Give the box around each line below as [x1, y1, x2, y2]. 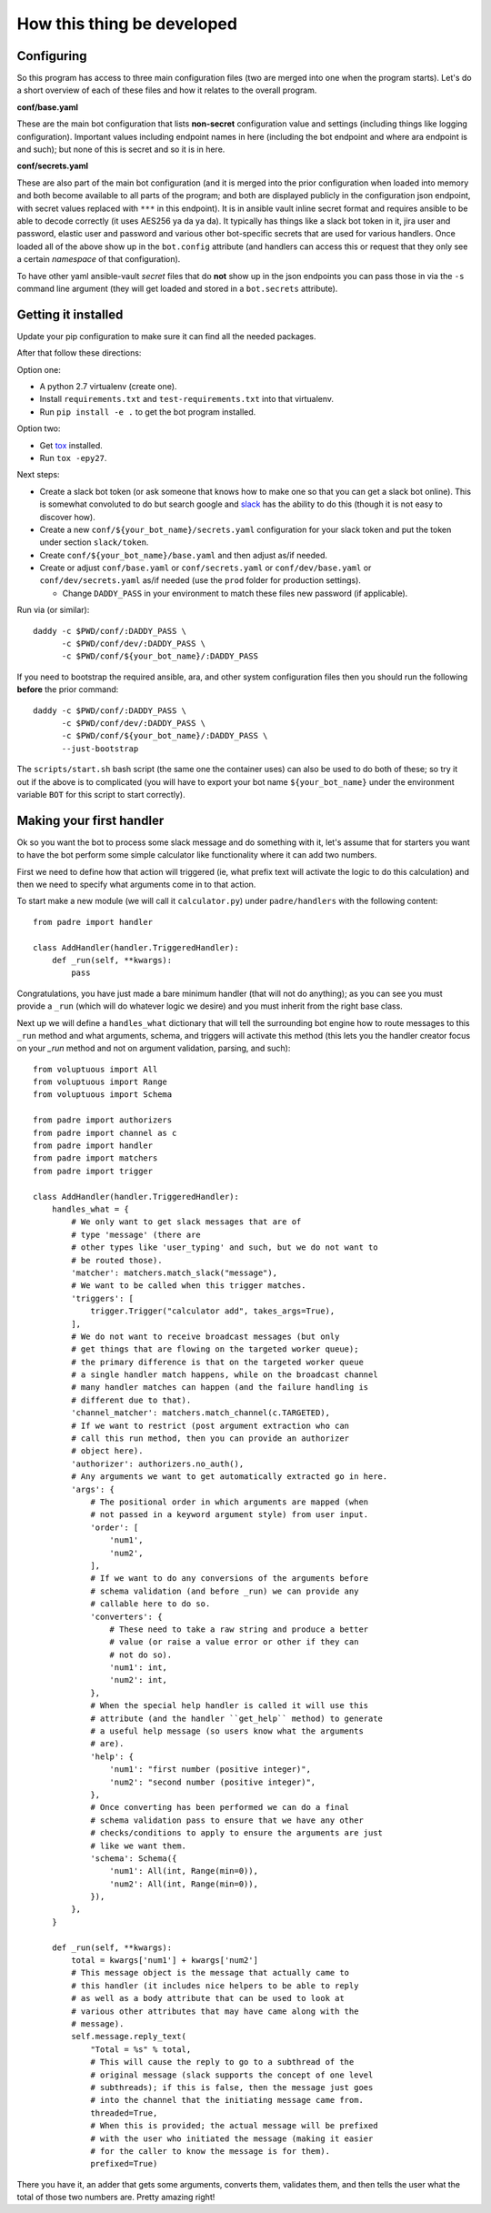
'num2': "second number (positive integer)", [109, 1776, 316, 1787]
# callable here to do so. [90, 1599, 211, 1609]
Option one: [16, 364, 61, 375]
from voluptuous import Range [33, 1077, 168, 1087]
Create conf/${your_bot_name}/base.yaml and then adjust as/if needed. [39, 549, 327, 560]
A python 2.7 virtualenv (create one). [39, 381, 177, 391]
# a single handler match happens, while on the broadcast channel [71, 1370, 378, 1380]
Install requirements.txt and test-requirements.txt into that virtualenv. [39, 394, 335, 405]
